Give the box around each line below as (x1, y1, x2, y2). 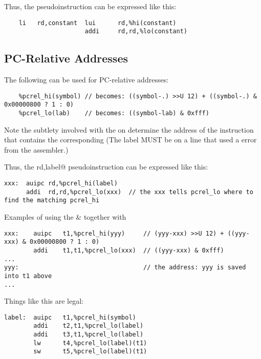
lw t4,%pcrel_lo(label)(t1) (33, 339, 147, 347)
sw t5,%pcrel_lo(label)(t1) (33, 348, 147, 355)
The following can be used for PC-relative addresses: (4, 74, 169, 85)
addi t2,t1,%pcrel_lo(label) (33, 322, 144, 330)
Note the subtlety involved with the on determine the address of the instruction (4, 124, 254, 135)
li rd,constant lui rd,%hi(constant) (18, 19, 177, 27)
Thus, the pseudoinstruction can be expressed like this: (4, 1, 177, 11)
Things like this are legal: (4, 295, 83, 306)
